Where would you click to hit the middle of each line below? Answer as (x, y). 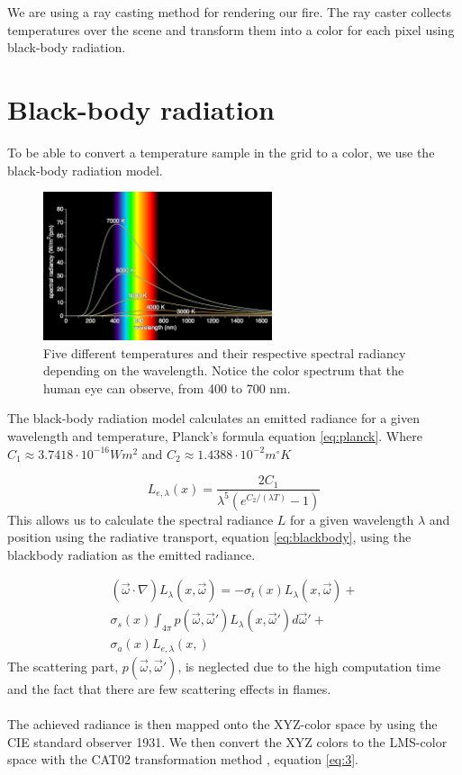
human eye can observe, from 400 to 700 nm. (167, 387)
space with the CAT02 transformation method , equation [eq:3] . (183, 759)
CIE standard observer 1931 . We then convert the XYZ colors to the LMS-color (227, 741)
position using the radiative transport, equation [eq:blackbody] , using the (209, 537)
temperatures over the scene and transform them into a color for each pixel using (231, 29)
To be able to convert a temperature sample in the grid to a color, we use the (221, 152)
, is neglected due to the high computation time (309, 666)
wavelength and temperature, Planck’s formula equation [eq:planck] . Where (215, 436)
